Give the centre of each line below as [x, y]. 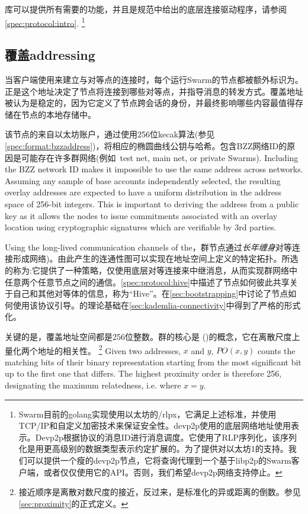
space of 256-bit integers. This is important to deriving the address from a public [152, 203]
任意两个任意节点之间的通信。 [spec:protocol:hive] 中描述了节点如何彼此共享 [147, 282]
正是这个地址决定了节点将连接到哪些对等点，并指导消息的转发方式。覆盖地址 [154, 91]
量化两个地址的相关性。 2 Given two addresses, [93, 349]
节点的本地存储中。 [58, 114]
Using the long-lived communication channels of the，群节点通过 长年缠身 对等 [148, 247]
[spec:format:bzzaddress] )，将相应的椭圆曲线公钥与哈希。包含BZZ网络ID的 [146, 146]
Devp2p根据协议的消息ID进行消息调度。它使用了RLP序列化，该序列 [166, 437]
